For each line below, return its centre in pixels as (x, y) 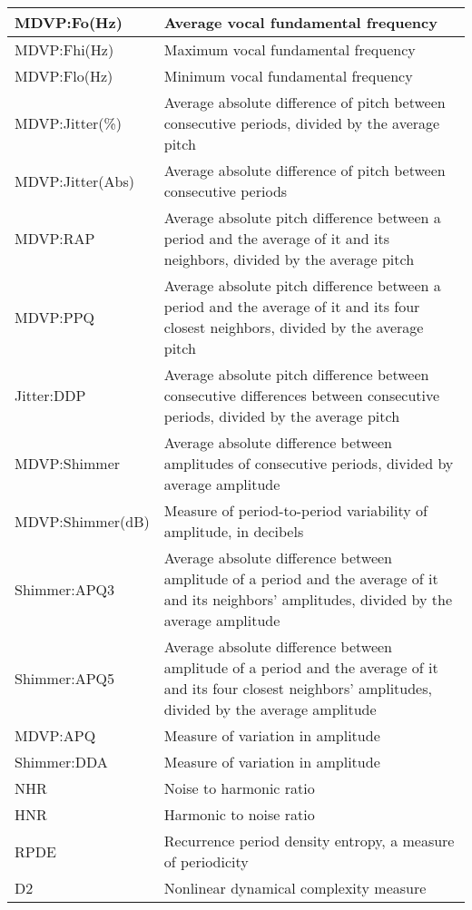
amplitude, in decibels (234, 531)
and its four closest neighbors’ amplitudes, (298, 688)
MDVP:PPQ (55, 317)
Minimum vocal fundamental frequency (288, 76)
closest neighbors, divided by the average (294, 327)
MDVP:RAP (55, 238)
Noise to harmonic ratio (239, 788)
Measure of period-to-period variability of (295, 510)
